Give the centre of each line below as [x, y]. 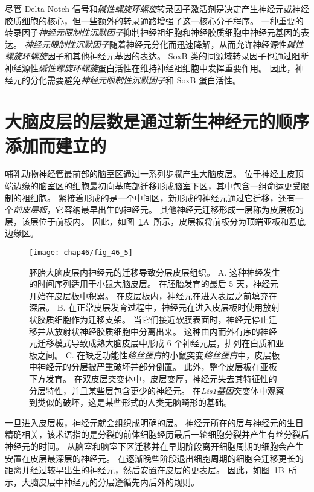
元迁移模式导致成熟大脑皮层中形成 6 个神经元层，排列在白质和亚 [157, 343]
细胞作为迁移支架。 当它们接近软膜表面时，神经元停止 [161, 319]
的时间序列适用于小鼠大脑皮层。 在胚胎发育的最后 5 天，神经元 [154, 284]
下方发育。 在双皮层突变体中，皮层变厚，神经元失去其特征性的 [153, 379]
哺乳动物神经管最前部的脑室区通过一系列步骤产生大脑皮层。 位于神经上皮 [150, 174]
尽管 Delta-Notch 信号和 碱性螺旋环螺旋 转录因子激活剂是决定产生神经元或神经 [157, 8]
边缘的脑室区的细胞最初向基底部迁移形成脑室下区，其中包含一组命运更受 [157, 186]
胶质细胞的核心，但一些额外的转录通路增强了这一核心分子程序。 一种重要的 [154, 20]
